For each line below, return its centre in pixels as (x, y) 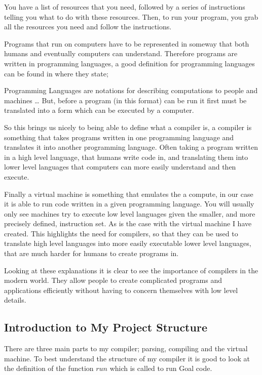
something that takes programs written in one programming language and (119, 137)
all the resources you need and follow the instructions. (88, 27)
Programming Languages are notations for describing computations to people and (131, 90)
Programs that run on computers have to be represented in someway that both (127, 43)
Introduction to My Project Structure (106, 327)
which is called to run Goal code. (161, 368)
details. (15, 300)
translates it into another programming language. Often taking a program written (131, 147)
